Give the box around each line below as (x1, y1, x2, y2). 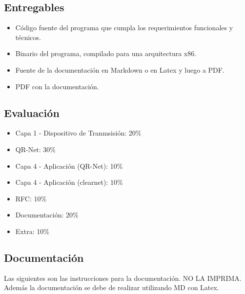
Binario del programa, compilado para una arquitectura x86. (15, 48, 197, 59)
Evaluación (4, 105, 60, 120)
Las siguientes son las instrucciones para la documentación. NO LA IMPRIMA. (4, 273, 242, 283)
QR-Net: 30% (15, 144, 56, 154)
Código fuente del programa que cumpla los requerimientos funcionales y (15, 22, 233, 33)
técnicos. (15, 32, 41, 42)
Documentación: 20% (15, 210, 79, 220)
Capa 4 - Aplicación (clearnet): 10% (15, 177, 123, 187)
